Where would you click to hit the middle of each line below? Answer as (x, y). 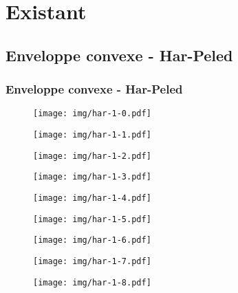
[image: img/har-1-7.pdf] (92, 261)
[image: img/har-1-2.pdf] (92, 156)
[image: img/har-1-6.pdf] (92, 240)
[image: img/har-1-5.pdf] (92, 219)
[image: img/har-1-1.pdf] (92, 135)
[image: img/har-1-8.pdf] (92, 282)
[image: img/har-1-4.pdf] (92, 198)
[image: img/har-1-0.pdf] (92, 114)
